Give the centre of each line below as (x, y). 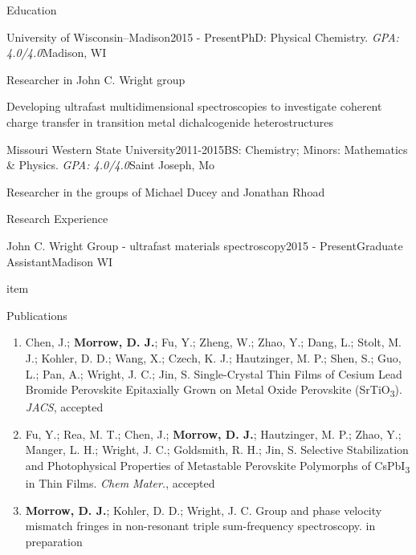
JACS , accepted (64, 407)
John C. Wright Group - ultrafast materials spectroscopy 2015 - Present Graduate (205, 245)
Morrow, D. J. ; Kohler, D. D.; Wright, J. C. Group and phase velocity (204, 510)
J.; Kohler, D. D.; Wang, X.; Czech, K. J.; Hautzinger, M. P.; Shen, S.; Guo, (213, 357)
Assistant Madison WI (60, 261)
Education (32, 10)
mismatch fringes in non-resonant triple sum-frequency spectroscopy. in (200, 526)
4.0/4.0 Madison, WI (57, 53)
